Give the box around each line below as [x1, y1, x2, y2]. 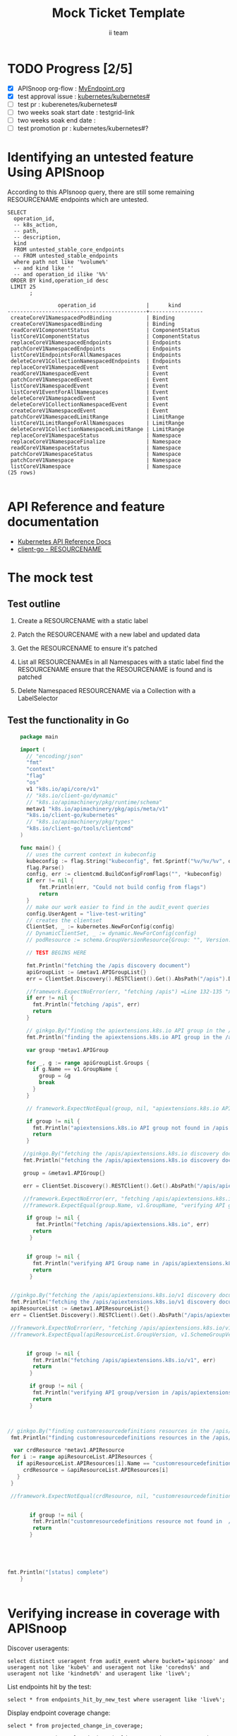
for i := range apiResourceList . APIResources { [10, 1454, 153, 1461]
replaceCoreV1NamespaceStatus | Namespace [10, 432, 181, 439]
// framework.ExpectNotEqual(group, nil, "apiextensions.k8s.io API [25, 1104, 232, 1112]
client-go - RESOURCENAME [17, 544, 102, 553]
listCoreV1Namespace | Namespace [10, 463, 181, 470]
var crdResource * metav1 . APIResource [13, 1446, 125, 1454]
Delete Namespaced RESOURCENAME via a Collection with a [17, 686, 196, 695]
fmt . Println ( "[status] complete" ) [7, 1569, 109, 1576]
